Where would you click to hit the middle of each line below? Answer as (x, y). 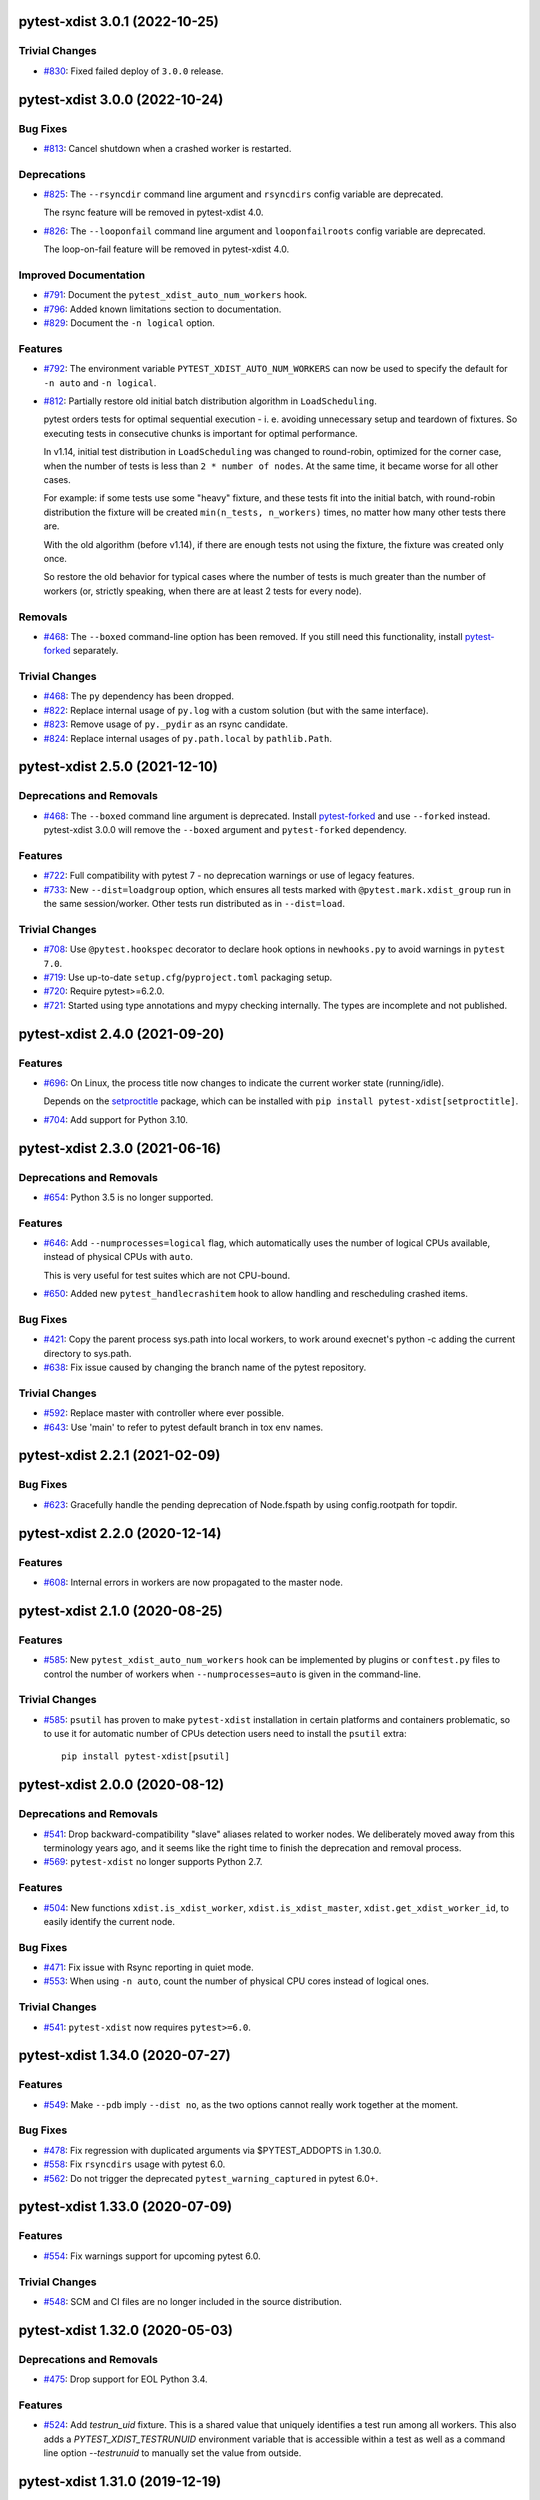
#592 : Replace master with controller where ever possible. (164, 1413)
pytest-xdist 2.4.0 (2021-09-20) (121, 1033)
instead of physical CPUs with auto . (118, 1257)
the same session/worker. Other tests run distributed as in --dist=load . (194, 904)
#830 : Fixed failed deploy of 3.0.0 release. (133, 71)
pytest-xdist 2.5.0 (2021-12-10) (118, 766)
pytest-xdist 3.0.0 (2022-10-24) (121, 99)
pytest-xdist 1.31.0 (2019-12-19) (120, 2481)
